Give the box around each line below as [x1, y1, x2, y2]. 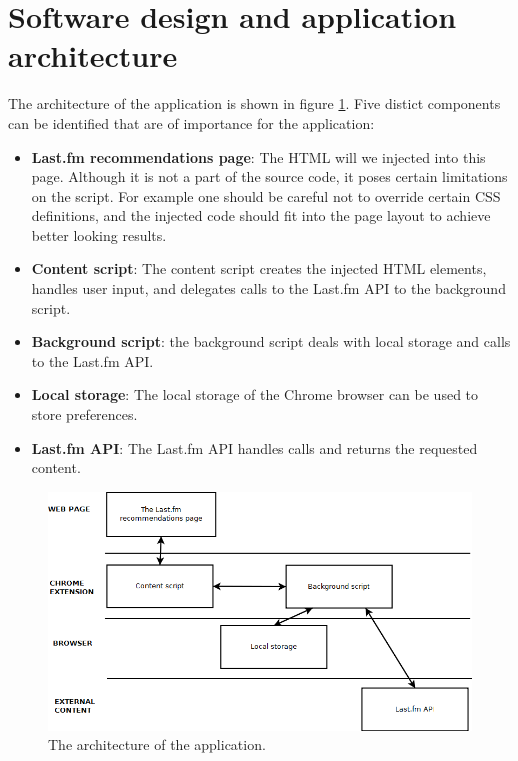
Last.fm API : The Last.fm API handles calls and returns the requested [31, 437, 478, 458]
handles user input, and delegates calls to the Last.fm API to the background [31, 278, 506, 299]
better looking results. [31, 224, 167, 245]
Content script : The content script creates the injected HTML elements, [31, 258, 487, 279]
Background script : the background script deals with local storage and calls [31, 331, 511, 352]
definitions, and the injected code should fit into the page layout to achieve [31, 205, 491, 226]
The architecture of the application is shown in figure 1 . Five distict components [8, 93, 501, 114]
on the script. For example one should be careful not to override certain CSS [31, 185, 501, 206]
